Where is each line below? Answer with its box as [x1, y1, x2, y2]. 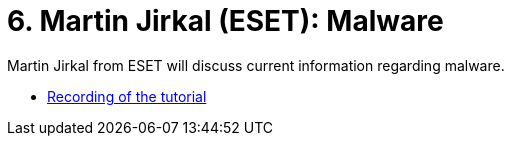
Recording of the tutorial [47, 87, 207, 105]
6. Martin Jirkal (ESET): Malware [7, 4, 444, 38]
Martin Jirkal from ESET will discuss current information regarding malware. [7, 56, 505, 74]
